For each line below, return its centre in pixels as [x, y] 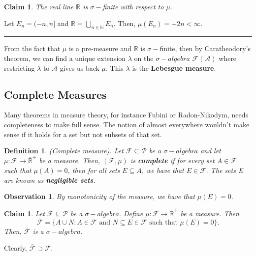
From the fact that [32, 48]
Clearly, [16, 247]
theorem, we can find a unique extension [65, 58]
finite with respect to [133, 6]
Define [133, 213]
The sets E [227, 170]
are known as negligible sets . [50, 180]
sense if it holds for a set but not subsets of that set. [83, 134]
